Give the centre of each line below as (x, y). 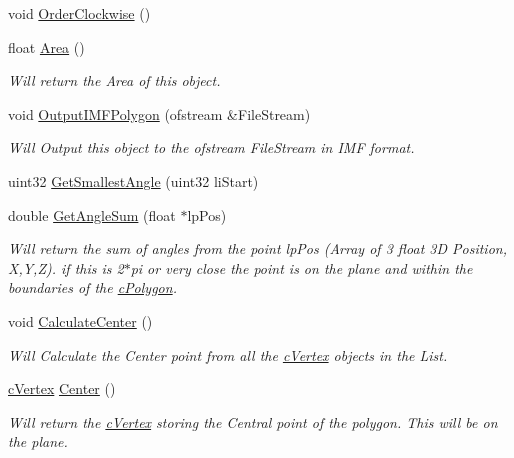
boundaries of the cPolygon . (92, 287)
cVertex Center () (62, 388)
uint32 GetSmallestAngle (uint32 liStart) (133, 180)
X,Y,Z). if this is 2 (66, 267)
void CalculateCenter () (80, 320)
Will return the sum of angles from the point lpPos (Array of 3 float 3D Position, (257, 248)
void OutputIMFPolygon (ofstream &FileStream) (159, 113)
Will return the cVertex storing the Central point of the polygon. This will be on (253, 421)
